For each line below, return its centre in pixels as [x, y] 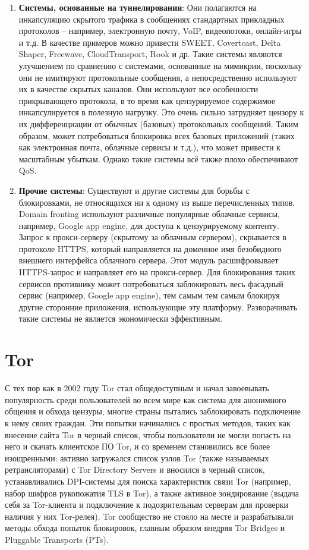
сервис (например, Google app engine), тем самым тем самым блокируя [149, 295]
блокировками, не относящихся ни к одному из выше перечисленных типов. [157, 202]
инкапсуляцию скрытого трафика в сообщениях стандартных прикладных [152, 19]
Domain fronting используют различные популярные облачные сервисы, [149, 214]
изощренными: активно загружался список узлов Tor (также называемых [137, 458]
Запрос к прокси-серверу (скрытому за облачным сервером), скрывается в [152, 237]
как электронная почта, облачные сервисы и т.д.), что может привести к [149, 147]
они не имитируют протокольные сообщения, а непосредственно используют [158, 77]
